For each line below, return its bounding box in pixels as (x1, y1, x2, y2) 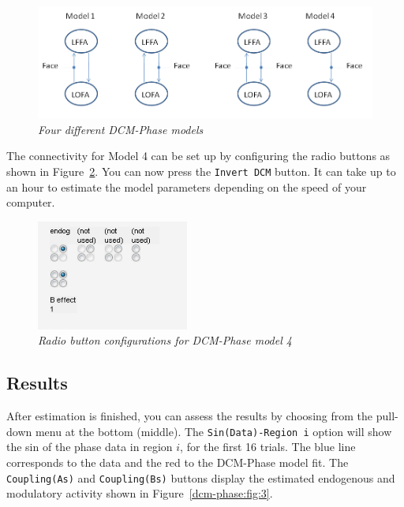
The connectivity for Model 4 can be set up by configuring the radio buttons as (6, 147, 391, 164)
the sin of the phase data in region (6, 438, 173, 455)
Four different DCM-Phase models (38, 121, 204, 137)
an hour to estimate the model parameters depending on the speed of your (6, 178, 367, 195)
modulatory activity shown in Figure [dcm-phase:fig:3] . (6, 485, 273, 501)
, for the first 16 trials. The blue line (180, 438, 356, 455)
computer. (6, 194, 55, 211)
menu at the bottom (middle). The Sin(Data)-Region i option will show (35, 423, 392, 439)
